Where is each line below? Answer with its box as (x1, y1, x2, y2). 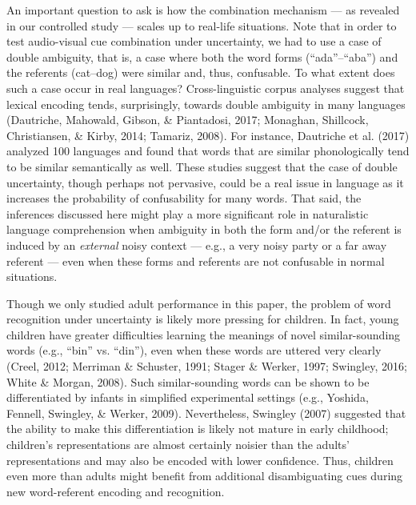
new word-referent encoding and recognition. (6, 483, 225, 499)
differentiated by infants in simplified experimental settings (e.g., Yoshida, (6, 389, 369, 406)
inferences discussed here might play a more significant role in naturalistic (6, 205, 369, 222)
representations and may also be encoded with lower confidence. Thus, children (6, 451, 394, 468)
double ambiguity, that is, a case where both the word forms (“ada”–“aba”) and (6, 48, 398, 65)
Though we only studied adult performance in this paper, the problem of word (6, 295, 391, 311)
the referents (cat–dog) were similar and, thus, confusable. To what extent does (6, 64, 395, 81)
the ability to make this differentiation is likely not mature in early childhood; (6, 420, 389, 437)
